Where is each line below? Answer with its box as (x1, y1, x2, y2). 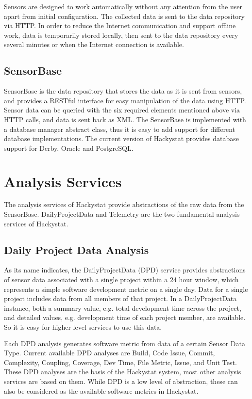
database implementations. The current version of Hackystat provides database (4, 133, 239, 144)
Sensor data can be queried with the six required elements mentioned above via (4, 105, 240, 115)
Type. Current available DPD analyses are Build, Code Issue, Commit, (4, 348, 215, 358)
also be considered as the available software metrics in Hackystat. (4, 385, 199, 396)
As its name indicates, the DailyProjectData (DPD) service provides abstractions (4, 265, 246, 275)
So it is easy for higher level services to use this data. (4, 322, 162, 332)
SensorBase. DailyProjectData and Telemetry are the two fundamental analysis (4, 209, 240, 219)
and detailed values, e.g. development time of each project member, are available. (4, 312, 246, 322)
